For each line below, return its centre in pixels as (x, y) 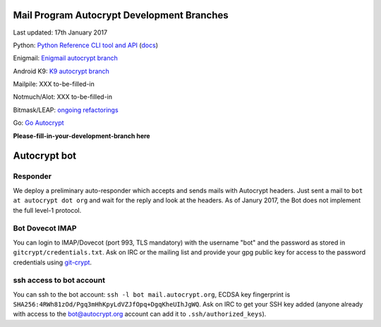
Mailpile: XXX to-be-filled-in (54, 84)
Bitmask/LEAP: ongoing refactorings (66, 110)
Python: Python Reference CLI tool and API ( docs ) (86, 45)
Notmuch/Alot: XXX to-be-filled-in (63, 97)
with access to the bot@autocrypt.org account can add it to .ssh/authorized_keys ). (140, 314)
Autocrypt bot (45, 156)
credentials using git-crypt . (52, 262)
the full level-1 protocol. (47, 210)
